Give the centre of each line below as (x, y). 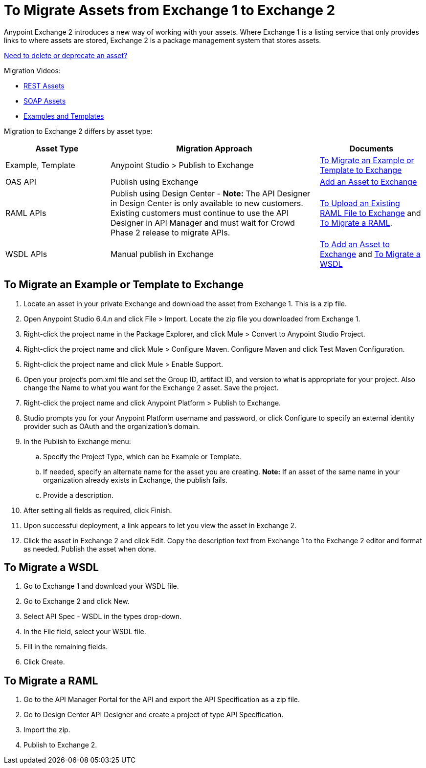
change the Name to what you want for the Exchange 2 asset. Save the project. (151, 387)
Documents (371, 148)
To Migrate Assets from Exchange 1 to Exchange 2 (170, 10)
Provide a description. (78, 495)
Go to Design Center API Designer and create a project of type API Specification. (154, 715)
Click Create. (44, 662)
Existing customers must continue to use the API (200, 213)
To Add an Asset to (355, 244)
